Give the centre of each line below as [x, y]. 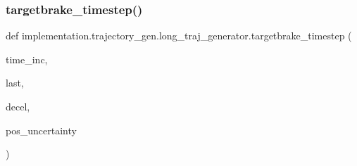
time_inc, [27, 59]
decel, [18, 106]
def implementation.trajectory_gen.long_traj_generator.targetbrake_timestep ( [179, 36]
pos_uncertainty [41, 130]
